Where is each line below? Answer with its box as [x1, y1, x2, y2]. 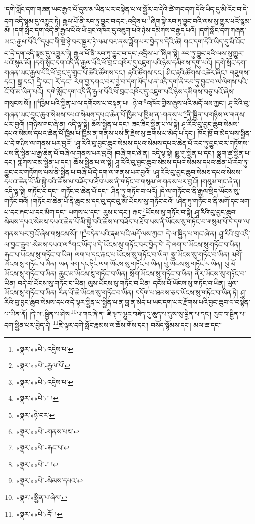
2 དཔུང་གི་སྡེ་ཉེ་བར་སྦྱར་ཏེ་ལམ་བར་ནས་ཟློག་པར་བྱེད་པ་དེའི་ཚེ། [38, 35, 182, 47]
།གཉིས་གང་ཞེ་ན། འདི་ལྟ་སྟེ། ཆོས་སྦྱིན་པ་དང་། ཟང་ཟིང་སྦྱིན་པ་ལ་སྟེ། [27, 118, 180, 129]
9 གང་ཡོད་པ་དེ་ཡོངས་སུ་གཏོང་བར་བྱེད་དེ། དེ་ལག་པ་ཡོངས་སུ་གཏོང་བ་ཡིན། [69, 238, 241, 249]
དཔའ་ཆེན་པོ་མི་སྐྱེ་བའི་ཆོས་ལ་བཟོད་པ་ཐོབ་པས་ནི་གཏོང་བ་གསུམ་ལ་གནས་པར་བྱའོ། [4, 176, 199, 186]
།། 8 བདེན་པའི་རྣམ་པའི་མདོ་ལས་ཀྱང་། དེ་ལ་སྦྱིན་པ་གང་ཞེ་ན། [80, 227, 217, 238]
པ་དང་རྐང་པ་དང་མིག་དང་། [4, 207, 67, 217]
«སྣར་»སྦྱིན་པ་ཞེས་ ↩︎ [16, 492, 67, 502]
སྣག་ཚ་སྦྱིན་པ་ [217, 147, 251, 157]
